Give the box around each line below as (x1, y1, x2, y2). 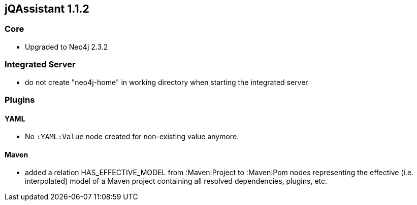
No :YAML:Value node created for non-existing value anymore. (25, 132, 239, 141)
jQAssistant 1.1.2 (5, 3, 89, 15)
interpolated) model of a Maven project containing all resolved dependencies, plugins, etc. (25, 177, 328, 186)
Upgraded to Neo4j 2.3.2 (25, 42, 108, 51)
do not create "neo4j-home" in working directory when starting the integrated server (25, 77, 308, 87)
